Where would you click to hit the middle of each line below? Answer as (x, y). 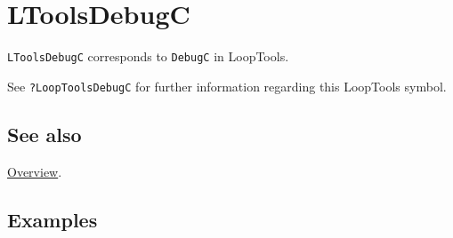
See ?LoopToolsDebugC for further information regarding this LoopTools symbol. (227, 86)
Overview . (35, 171)
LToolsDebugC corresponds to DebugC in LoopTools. (148, 56)
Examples (53, 219)
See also (44, 134)
